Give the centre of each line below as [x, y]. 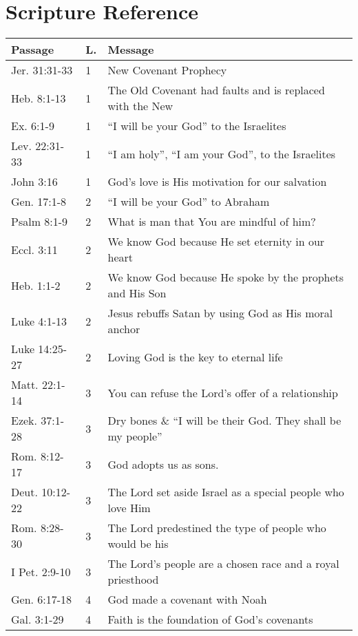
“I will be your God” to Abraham [189, 202]
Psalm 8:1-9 [40, 222]
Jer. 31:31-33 [42, 70]
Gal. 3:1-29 [38, 619]
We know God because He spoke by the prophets [226, 277]
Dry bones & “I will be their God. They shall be [224, 421]
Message [131, 50]
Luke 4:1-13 [39, 321]
